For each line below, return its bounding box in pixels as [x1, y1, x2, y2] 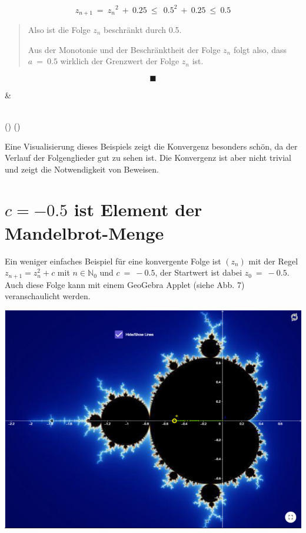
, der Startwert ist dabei [155, 266, 242, 279]
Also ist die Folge [28, 23, 91, 35]
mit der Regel [248, 254, 298, 267]
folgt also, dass [233, 43, 287, 55]
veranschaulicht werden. [5, 290, 91, 302]
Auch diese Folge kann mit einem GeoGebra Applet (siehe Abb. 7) [5, 278, 245, 290]
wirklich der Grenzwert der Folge [60, 55, 179, 67]
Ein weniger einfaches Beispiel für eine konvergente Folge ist [5, 254, 221, 267]
